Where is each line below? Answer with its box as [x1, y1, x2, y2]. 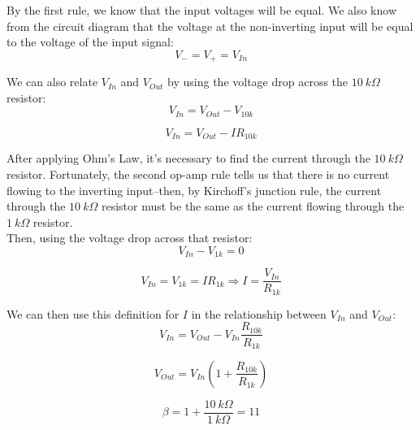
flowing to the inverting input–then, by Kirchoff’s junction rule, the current [6, 181, 382, 198]
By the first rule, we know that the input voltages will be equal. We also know [6, 2, 396, 18]
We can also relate [6, 73, 98, 90]
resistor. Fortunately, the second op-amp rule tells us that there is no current [6, 165, 390, 182]
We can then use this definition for [6, 305, 180, 322]
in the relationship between [191, 305, 327, 322]
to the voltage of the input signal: [6, 33, 174, 50]
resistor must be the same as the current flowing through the [101, 198, 405, 215]
